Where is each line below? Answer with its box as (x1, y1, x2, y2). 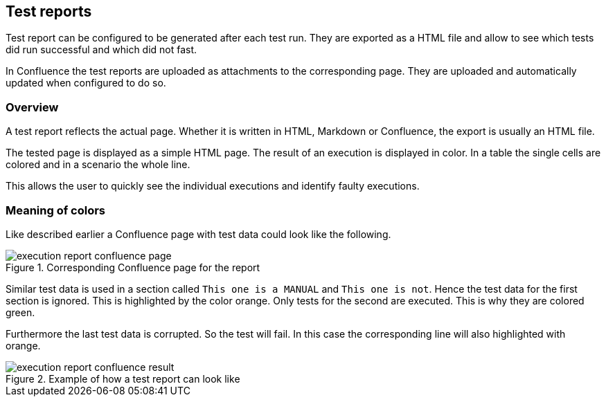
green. (6, 306, 35, 318)
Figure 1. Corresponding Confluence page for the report (6, 261, 260, 273)
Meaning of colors (6, 203, 106, 217)
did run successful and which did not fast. (6, 44, 197, 56)
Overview (6, 100, 59, 114)
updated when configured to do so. (6, 77, 166, 89)
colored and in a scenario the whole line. (6, 158, 190, 171)
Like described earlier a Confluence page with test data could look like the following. (6, 228, 391, 240)
